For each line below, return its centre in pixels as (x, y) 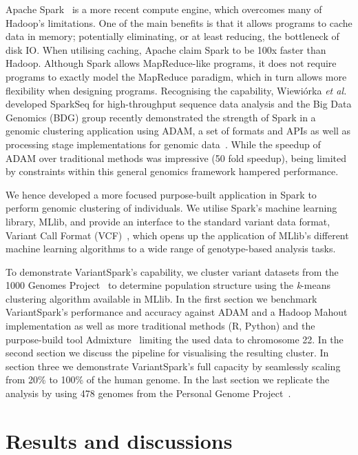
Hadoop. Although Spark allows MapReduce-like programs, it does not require (171, 63)
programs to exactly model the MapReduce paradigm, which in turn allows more (176, 76)
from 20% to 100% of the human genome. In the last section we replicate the (168, 380)
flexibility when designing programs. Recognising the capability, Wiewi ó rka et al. (176, 90)
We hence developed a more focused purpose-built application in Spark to (161, 194)
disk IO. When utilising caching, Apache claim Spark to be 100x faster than (166, 49)
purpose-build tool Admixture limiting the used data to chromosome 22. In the (175, 339)
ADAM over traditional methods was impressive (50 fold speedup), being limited (176, 158)
